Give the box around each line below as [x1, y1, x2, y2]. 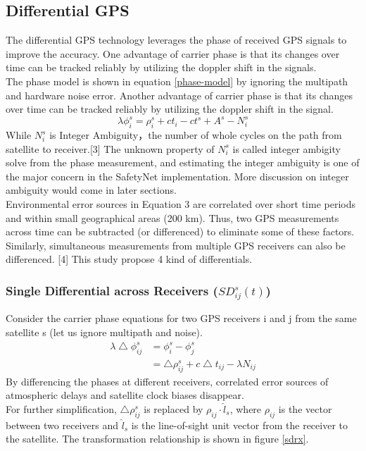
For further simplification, [6, 401, 117, 416]
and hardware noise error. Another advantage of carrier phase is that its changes [6, 87, 353, 102]
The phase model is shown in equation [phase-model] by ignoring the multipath [6, 73, 348, 88]
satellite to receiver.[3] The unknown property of [6, 141, 215, 156]
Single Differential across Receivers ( [6, 281, 218, 299]
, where [229, 401, 262, 416]
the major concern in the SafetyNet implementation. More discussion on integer [6, 168, 349, 183]
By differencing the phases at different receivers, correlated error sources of [6, 373, 329, 388]
